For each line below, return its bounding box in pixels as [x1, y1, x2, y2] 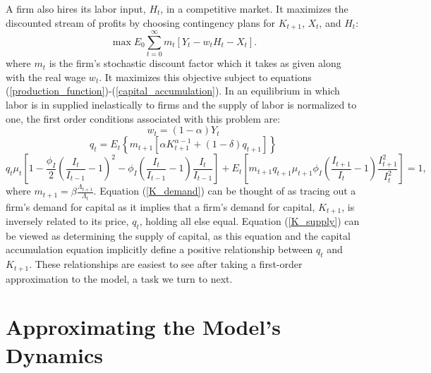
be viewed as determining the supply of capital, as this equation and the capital [6, 228, 351, 243]
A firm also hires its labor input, [6, 1, 146, 16]
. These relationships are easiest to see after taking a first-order [29, 257, 303, 271]
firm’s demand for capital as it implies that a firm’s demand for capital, [6, 199, 315, 214]
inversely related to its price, [6, 214, 129, 228]
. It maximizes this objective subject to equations [99, 69, 312, 84]
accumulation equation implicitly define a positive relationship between [6, 242, 313, 257]
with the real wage [6, 69, 86, 84]
